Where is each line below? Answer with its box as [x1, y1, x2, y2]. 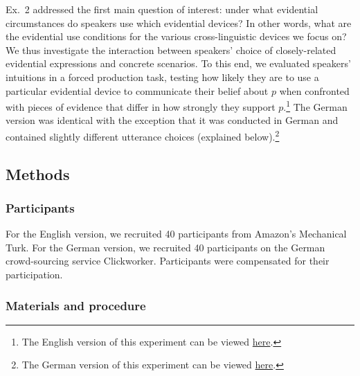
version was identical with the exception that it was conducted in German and [6, 113, 339, 127]
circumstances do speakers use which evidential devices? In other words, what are [6, 15, 352, 30]
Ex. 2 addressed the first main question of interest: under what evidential [6, 2, 318, 16]
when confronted [279, 83, 350, 98]
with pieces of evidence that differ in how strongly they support [6, 99, 276, 114]
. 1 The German [283, 98, 348, 114]
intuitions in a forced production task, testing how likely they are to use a [6, 69, 319, 84]
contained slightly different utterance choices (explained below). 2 [6, 127, 280, 143]
